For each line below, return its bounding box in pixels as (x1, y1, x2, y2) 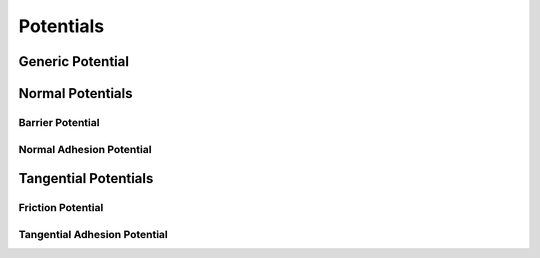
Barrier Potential (18, 115, 100, 129)
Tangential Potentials (18, 170, 154, 187)
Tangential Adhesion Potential (18, 227, 169, 241)
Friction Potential (18, 201, 104, 215)
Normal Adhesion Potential (18, 142, 152, 156)
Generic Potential (18, 53, 130, 70)
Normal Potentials (18, 85, 134, 102)
